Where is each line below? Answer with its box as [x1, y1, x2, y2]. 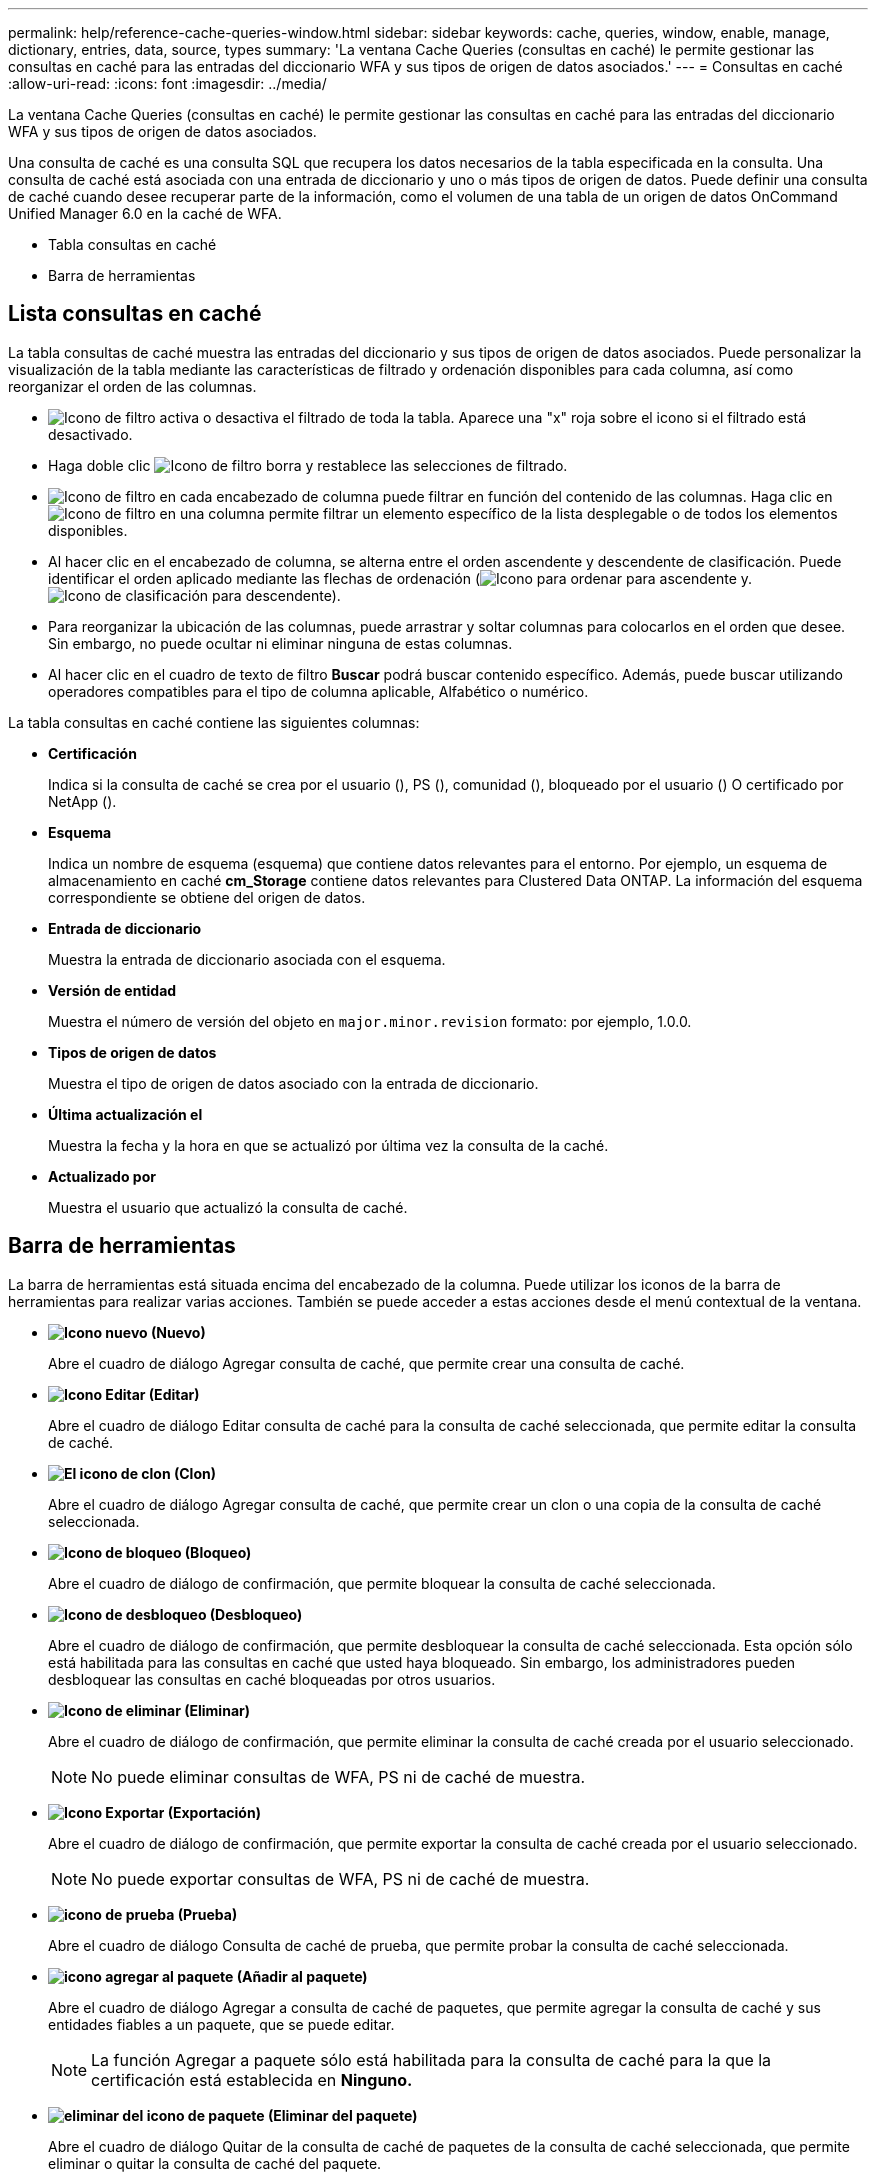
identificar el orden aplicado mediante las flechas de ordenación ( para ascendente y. [48, 569, 753, 587]
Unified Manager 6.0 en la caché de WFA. [8, 205, 282, 222]
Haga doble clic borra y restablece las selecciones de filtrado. [48, 456, 568, 474]
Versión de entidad [48, 981, 177, 999]
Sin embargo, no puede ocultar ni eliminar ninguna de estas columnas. [48, 634, 513, 652]
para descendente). [212, 586, 341, 604]
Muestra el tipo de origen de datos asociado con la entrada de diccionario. [48, 1074, 539, 1092]
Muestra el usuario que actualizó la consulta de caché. [48, 1198, 408, 1216]
